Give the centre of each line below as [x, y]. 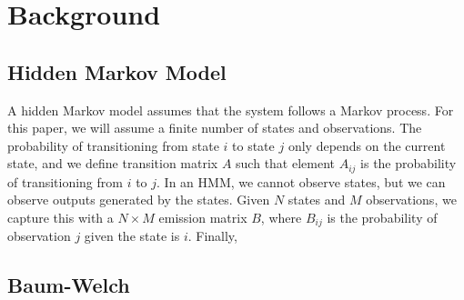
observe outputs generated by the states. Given [139, 200]
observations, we [411, 200]
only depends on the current [367, 145]
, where [281, 217]
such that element [286, 163]
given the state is [132, 236]
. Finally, [212, 236]
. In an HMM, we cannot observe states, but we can [301, 181]
